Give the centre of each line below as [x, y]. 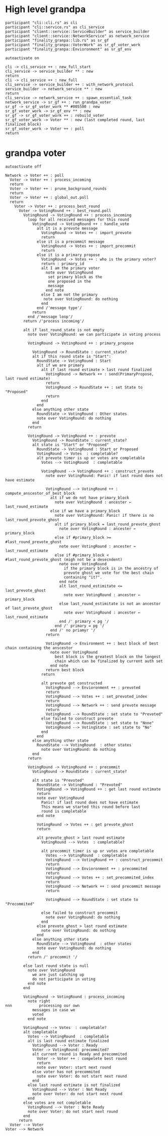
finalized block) [23, 124]
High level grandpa [46, 9]
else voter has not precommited [66, 1072]
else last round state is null [56, 966]
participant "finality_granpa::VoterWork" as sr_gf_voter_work [73, 45]
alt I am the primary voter [70, 268]
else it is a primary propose [68, 255]
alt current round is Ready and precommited [79, 1054]
